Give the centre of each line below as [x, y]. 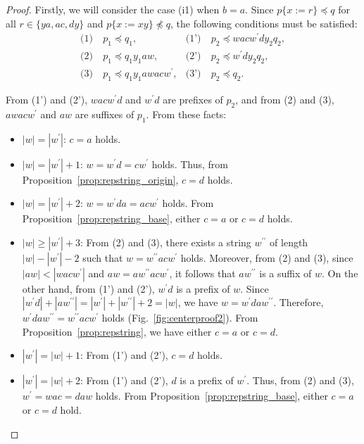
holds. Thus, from [190, 164]
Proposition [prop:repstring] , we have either [117, 331]
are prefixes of [193, 99]
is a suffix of [285, 273]
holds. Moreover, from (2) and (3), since [267, 257]
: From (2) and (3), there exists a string [166, 242]
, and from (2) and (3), [285, 99]
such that [103, 257]
